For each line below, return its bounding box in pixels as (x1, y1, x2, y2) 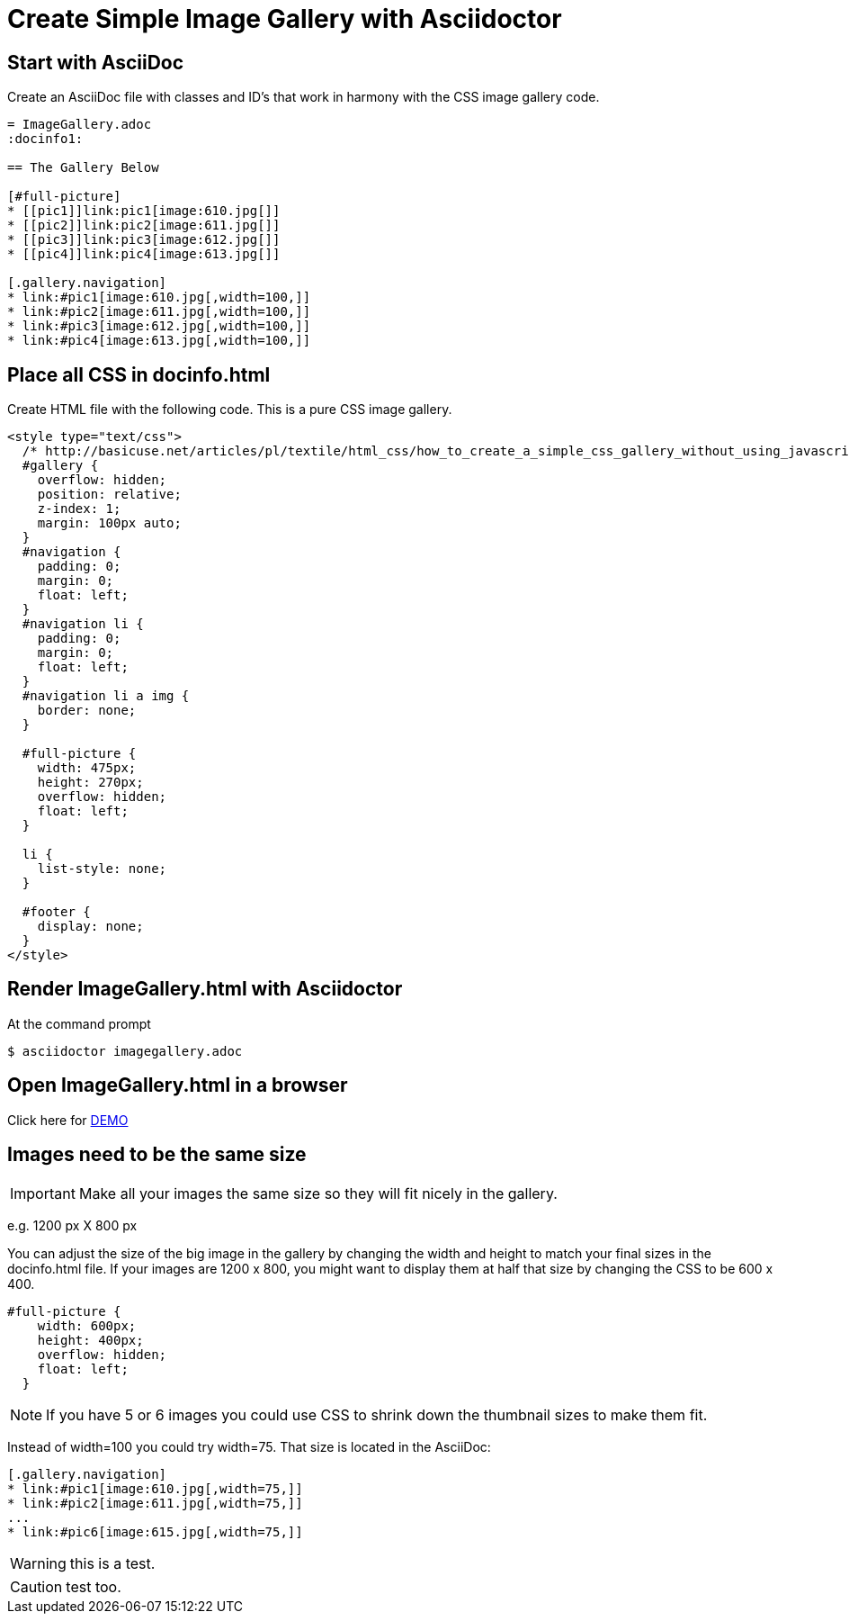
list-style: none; (37, 861, 167, 877)
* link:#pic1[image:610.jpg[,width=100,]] (7, 290, 311, 305)
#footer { (22, 905, 91, 920)
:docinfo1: (7, 131, 84, 147)
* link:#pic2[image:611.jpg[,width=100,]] (7, 304, 311, 320)
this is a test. (69, 1553, 156, 1572)
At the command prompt (7, 1015, 151, 1031)
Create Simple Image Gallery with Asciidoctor (7, 4, 562, 34)
